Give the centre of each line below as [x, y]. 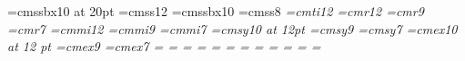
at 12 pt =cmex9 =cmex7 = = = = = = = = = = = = [164, 46]
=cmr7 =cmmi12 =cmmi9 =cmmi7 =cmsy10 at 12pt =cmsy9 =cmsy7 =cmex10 [232, 28]
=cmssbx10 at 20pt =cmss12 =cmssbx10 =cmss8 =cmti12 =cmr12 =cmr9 [216, 11]
